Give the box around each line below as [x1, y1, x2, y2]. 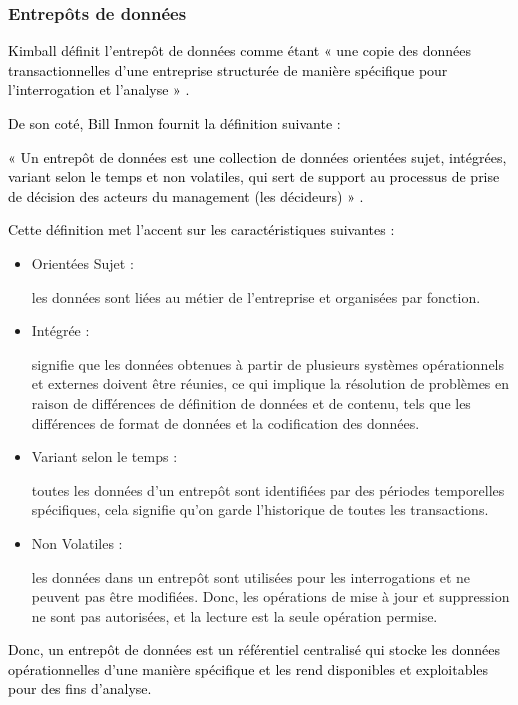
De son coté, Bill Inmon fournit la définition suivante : [8, 113, 341, 133]
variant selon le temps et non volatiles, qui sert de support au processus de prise [8, 166, 500, 187]
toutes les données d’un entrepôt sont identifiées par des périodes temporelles [31, 479, 505, 500]
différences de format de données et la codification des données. [31, 412, 420, 433]
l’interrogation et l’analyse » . [8, 79, 190, 100]
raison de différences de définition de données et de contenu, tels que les [31, 392, 471, 413]
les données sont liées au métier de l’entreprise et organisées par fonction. [31, 286, 481, 307]
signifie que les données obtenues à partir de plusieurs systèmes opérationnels [31, 353, 505, 374]
